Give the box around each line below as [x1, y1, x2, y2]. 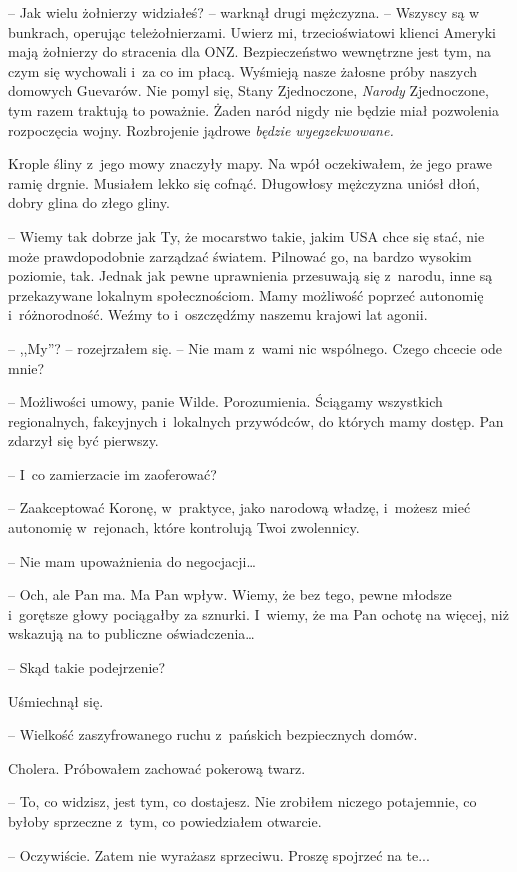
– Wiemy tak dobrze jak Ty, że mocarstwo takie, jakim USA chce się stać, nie [8, 225, 485, 246]
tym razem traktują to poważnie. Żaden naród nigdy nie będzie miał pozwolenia [8, 99, 499, 120]
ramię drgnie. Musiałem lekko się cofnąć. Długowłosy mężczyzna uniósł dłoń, [8, 172, 480, 193]
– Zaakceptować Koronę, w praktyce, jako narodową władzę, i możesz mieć [8, 497, 471, 518]
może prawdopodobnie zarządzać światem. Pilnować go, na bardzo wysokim [8, 245, 472, 266]
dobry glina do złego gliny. [8, 192, 170, 213]
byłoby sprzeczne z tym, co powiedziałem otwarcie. [8, 811, 322, 831]
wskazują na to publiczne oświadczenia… [8, 623, 255, 644]
